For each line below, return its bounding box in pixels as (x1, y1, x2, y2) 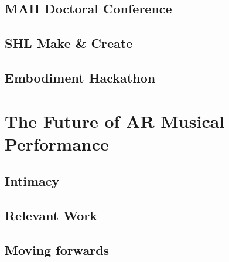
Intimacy (5, 172, 60, 190)
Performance (5, 131, 109, 155)
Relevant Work (5, 206, 98, 224)
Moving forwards (5, 240, 110, 258)
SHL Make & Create (5, 34, 133, 52)
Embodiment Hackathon (5, 68, 156, 86)
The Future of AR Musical (5, 108, 225, 132)
